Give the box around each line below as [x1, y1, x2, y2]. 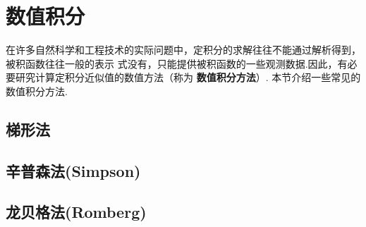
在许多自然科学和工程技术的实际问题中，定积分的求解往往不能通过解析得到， [6, 42, 361, 57]
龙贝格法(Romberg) [6, 201, 147, 223]
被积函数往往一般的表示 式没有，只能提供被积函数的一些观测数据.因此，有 [6, 56, 348, 70]
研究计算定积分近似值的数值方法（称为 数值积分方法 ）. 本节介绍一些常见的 [15, 70, 361, 85]
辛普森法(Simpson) [6, 159, 141, 181]
